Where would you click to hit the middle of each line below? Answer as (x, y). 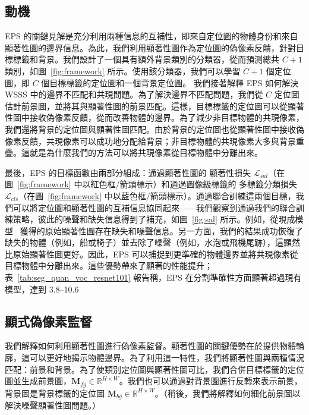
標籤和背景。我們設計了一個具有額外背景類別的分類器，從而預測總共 (146, 59)
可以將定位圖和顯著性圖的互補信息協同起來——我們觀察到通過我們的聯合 (154, 207)
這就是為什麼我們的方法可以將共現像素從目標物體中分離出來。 (142, 153)
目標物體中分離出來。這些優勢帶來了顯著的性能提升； (109, 265)
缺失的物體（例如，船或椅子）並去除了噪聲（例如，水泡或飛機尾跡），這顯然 (152, 242)
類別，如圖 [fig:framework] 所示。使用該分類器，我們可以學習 (123, 70)
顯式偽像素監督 (48, 321)
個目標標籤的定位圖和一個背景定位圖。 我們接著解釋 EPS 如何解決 (170, 82)
